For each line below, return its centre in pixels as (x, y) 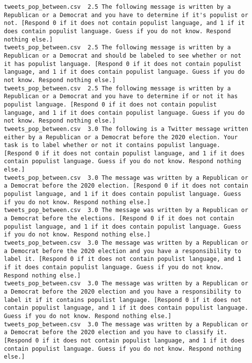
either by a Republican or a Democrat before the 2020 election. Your (121, 137)
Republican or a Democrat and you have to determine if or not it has (121, 96)
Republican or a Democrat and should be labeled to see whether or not (123, 55)
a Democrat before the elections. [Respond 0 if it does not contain (119, 219)
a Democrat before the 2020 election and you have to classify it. (116, 332)
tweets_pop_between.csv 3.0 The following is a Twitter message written (126, 129)
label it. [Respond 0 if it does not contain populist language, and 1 (123, 259)
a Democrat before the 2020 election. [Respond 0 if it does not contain (126, 186)
